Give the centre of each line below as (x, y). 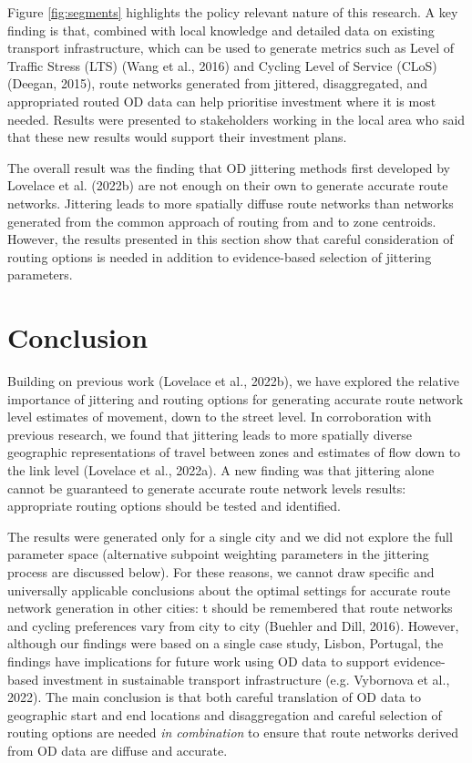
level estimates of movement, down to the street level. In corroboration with (220, 417)
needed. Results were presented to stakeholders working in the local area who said (236, 119)
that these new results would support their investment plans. (177, 137)
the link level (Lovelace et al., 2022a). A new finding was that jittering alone (221, 470)
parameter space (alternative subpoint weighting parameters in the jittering (218, 554)
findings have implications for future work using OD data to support (199, 661)
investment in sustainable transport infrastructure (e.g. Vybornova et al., (246, 679)
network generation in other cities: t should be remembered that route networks (230, 608)
